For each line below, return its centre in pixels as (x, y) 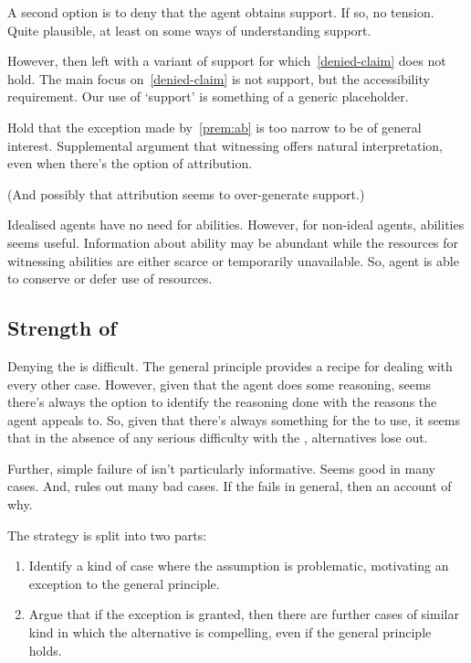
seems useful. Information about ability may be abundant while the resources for (233, 242)
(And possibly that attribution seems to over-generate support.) (186, 193)
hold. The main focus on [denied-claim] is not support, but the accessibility (219, 78)
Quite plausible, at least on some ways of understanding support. (189, 30)
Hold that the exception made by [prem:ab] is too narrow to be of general (215, 127)
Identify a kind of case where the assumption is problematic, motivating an (239, 566)
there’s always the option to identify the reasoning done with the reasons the (222, 402)
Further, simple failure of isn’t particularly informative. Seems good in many (221, 468)
